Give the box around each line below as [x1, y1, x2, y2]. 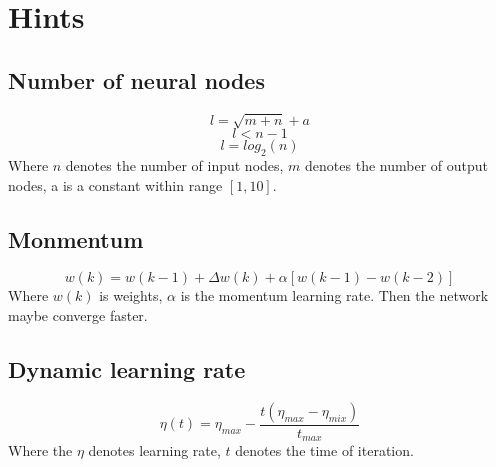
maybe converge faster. [8, 304, 148, 325]
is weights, [99, 285, 163, 306]
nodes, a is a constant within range [8, 174, 223, 195]
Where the [8, 440, 73, 461]
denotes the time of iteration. [235, 440, 414, 461]
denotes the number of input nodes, [65, 154, 284, 175]
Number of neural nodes [8, 64, 265, 95]
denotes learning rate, [88, 440, 221, 461]
